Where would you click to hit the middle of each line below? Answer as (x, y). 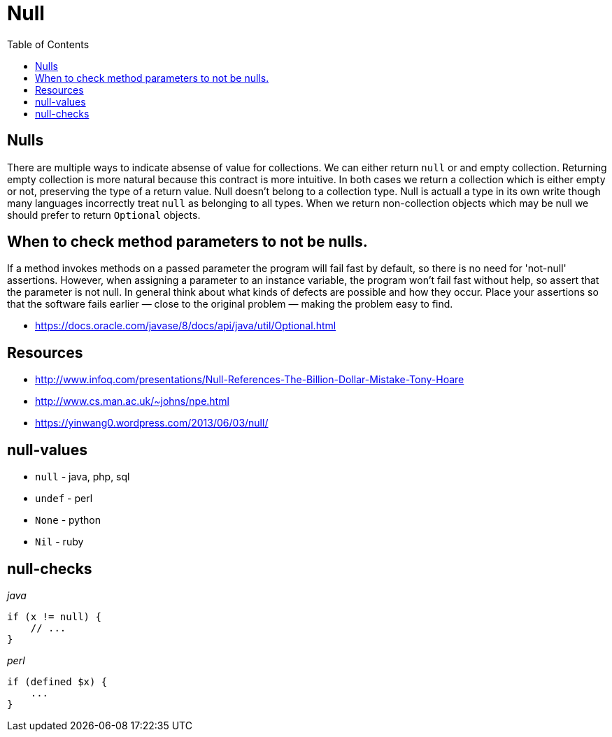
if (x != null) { (54, 616)
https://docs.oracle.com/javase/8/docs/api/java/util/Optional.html (186, 326)
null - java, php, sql (83, 477)
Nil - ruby (59, 542)
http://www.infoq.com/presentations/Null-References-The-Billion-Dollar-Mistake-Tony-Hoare (250, 380)
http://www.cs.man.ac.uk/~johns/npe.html (132, 401)
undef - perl (64, 499)
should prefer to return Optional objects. (104, 215)
